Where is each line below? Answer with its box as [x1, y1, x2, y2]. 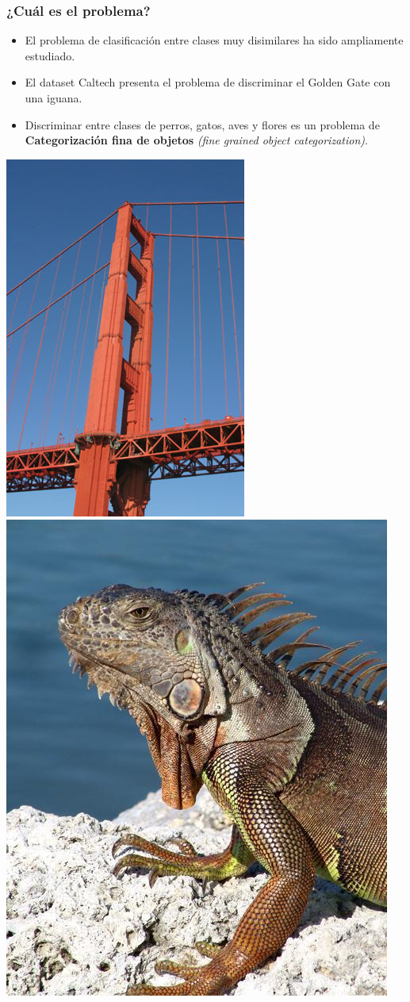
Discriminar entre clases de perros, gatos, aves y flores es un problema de [25, 116, 380, 132]
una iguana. [25, 90, 82, 106]
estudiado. [25, 47, 75, 63]
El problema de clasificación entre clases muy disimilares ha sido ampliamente [25, 32, 404, 48]
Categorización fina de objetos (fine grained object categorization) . [25, 132, 368, 148]
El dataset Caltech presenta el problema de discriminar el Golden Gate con [25, 74, 391, 90]
